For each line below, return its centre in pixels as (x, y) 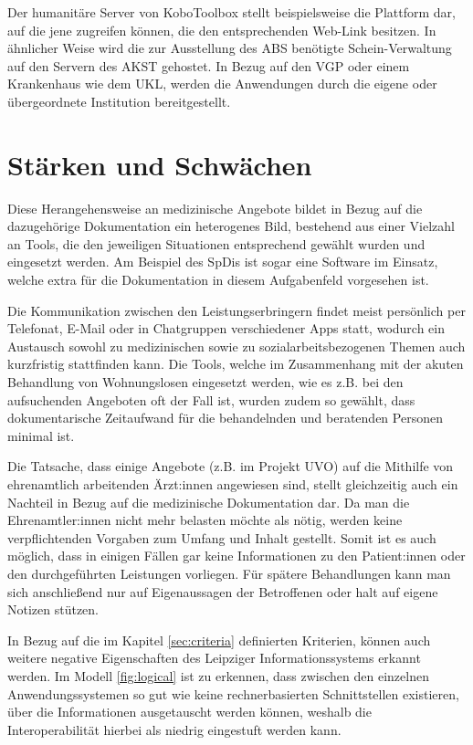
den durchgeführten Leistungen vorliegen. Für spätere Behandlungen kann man (229, 573)
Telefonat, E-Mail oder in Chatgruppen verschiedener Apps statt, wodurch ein (226, 328)
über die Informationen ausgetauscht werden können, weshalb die (189, 712)
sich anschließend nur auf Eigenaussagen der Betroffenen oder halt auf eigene (223, 591)
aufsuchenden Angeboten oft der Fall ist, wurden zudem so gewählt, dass (211, 399)
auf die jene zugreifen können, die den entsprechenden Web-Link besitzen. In (222, 30)
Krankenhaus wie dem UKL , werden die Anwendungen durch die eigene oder (222, 84)
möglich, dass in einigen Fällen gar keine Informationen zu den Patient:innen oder (236, 556)
